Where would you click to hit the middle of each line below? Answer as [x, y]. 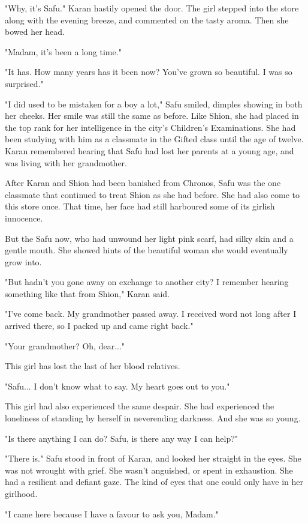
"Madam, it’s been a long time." [63, 51]
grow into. [23, 261]
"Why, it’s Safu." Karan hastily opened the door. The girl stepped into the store [152, 8]
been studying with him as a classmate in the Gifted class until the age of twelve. [154, 139]
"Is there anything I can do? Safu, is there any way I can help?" [122, 438]
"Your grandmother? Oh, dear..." [65, 345]
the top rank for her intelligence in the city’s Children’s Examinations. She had [150, 127]
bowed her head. [35, 32]
